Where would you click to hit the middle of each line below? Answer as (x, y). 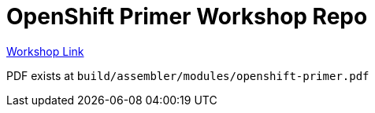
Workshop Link (45, 51)
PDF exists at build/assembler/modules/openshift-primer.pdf (188, 75)
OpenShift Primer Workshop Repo (187, 16)
